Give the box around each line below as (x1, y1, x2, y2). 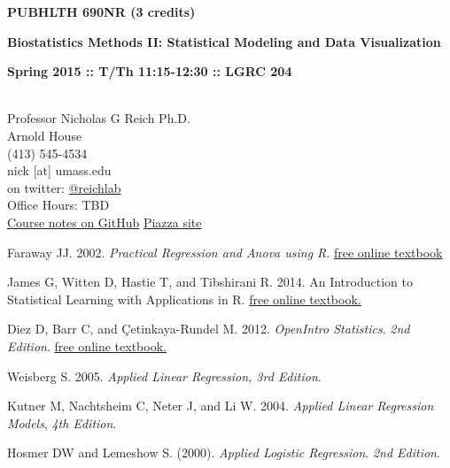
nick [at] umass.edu (7, 161, 112, 180)
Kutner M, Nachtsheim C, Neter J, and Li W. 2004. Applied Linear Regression (7, 396, 434, 415)
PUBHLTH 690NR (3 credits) (7, 3, 196, 20)
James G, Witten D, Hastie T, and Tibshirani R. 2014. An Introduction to (7, 272, 413, 291)
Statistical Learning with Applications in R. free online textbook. (7, 289, 361, 308)
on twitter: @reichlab (7, 178, 121, 196)
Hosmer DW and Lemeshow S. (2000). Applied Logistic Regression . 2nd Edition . (7, 443, 440, 462)
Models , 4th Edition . (7, 413, 117, 432)
